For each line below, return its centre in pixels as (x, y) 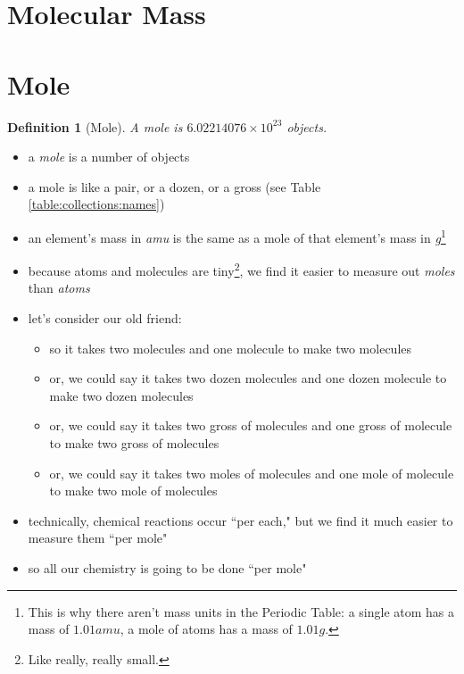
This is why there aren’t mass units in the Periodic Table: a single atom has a (241, 611)
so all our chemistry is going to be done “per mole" (167, 567)
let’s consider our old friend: (105, 317)
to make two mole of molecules (133, 491)
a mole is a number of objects (109, 157)
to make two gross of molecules (134, 442)
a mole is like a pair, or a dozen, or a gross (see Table (174, 186)
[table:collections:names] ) (96, 204)
